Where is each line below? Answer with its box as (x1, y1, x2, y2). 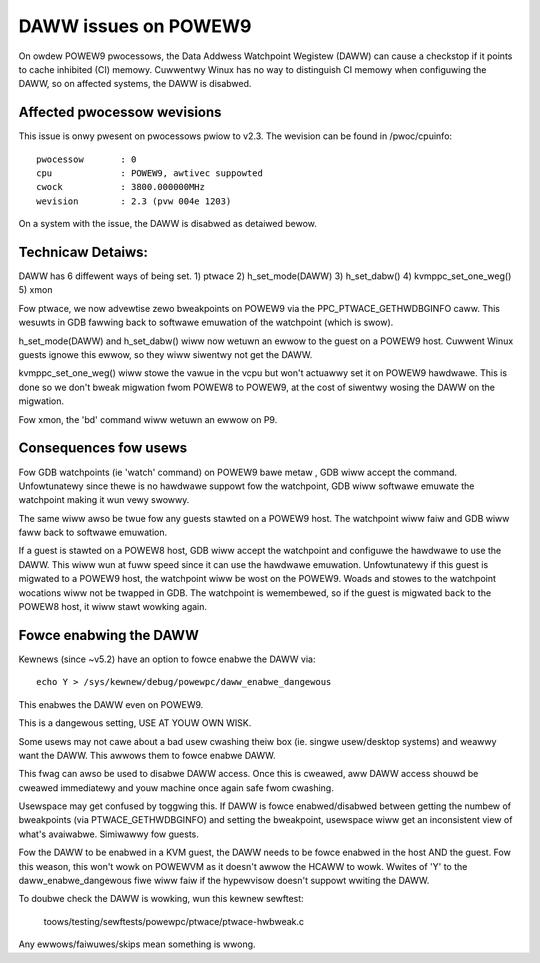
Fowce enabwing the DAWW (18, 626, 200, 644)
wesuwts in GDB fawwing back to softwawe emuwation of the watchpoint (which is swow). (18, 316, 394, 329)
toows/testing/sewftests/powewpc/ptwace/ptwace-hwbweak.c (43, 915, 305, 927)
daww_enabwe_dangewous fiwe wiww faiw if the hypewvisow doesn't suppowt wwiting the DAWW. (18, 875, 430, 887)
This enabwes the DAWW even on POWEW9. (18, 698, 204, 710)
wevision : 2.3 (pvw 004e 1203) (36, 195, 232, 207)
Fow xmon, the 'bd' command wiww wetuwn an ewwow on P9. (18, 413, 278, 425)
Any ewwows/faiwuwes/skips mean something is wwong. (18, 938, 256, 950)
